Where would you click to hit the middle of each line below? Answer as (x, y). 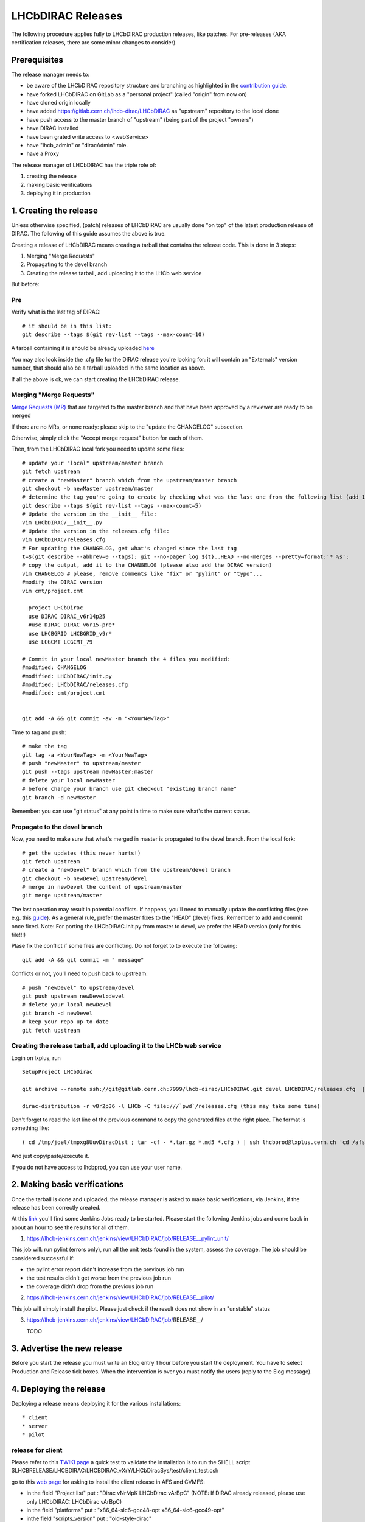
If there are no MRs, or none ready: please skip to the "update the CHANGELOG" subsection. (127, 427)
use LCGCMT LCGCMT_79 (61, 642)
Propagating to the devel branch (67, 264)
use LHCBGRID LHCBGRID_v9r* (70, 633)
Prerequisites (37, 60)
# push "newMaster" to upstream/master (82, 763)
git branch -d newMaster (59, 797)
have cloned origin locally (59, 103)
